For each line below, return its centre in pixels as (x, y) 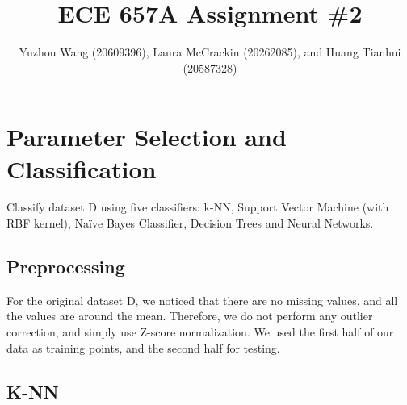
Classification (82, 168)
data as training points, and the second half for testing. (143, 347)
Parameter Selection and (147, 137)
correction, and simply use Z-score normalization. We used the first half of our (200, 332)
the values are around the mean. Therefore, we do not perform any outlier (190, 316)
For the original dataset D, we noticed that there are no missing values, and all (202, 300)
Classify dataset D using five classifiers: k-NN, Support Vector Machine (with (198, 207)
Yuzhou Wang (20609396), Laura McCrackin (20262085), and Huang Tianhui (210, 52)
